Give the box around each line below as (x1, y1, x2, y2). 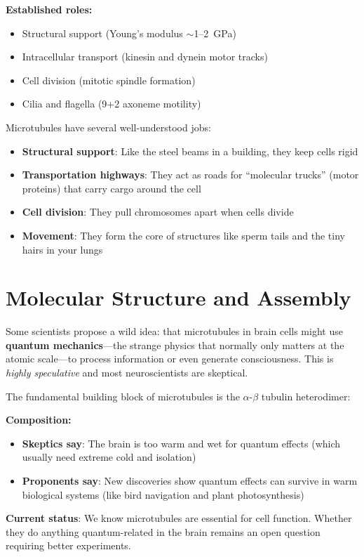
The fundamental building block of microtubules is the (6, 388, 240, 403)
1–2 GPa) (194, 25, 236, 40)
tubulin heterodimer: (261, 388, 351, 403)
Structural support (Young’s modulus (22, 25, 183, 40)
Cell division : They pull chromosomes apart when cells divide (22, 204, 294, 219)
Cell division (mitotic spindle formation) (22, 72, 196, 87)
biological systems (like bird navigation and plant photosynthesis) (22, 487, 304, 502)
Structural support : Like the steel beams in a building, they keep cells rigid (22, 143, 358, 158)
